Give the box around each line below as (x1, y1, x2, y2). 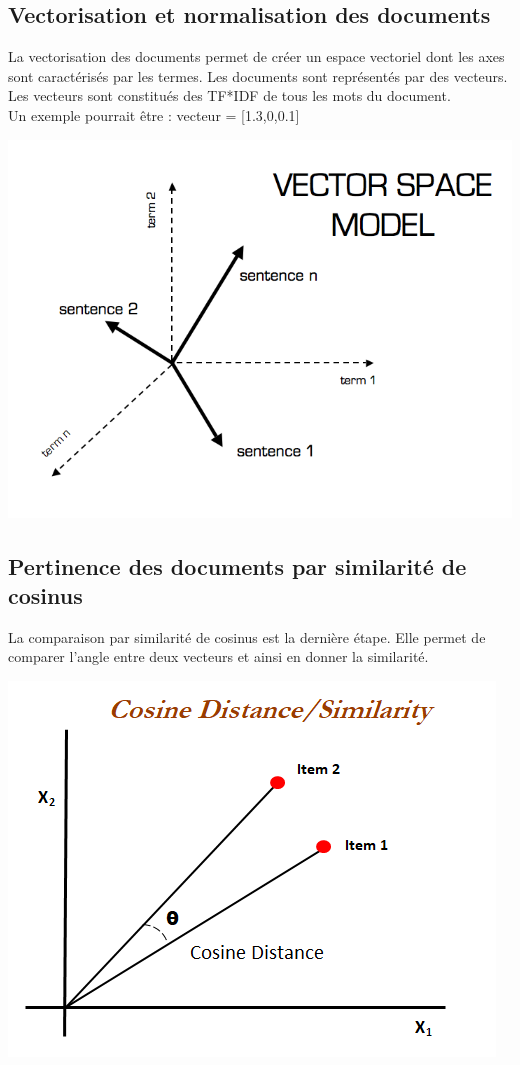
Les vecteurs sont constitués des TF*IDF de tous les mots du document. (8, 85, 451, 106)
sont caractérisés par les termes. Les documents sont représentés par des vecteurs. (8, 65, 508, 86)
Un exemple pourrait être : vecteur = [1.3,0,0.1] (8, 104, 300, 125)
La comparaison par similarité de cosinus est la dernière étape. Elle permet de (8, 626, 486, 647)
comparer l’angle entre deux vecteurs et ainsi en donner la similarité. (8, 646, 429, 667)
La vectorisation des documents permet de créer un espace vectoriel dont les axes (8, 46, 505, 67)
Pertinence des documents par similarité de (8, 550, 467, 581)
